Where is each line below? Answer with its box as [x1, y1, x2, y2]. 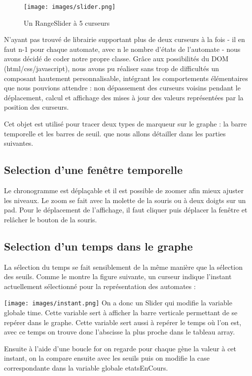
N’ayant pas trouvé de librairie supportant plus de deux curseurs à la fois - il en [4, 34, 245, 44]
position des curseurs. [4, 102, 69, 112]
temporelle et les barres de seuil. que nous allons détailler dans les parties [4, 128, 226, 138]
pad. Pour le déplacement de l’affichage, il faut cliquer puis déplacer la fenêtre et [4, 205, 248, 215]
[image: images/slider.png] [24, 3, 116, 10]
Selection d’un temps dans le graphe [4, 238, 193, 253]
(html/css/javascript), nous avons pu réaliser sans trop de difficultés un [4, 63, 219, 74]
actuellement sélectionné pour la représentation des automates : [4, 281, 196, 291]
